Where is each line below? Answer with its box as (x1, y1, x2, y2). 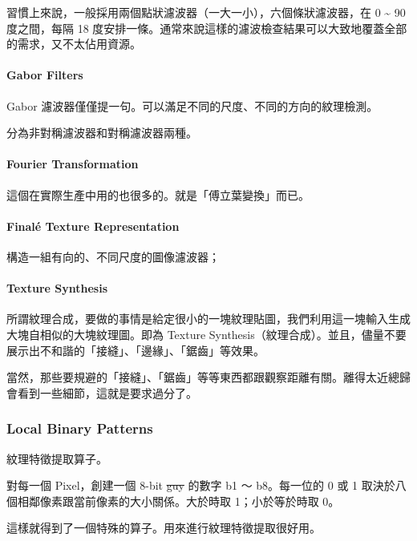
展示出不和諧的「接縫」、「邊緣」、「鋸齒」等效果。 (6, 341, 265, 358)
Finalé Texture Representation (6, 217, 180, 234)
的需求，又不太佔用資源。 (6, 35, 141, 52)
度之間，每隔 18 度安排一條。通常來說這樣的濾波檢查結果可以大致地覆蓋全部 (6, 19, 407, 36)
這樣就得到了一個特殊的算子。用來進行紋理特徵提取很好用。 (6, 519, 321, 536)
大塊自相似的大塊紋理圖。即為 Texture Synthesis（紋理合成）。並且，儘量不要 (6, 325, 407, 342)
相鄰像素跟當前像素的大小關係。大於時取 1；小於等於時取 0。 (17, 492, 340, 509)
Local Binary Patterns (6, 418, 153, 438)
